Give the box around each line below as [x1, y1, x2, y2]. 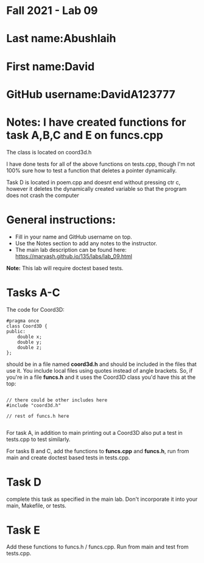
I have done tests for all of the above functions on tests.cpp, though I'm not [6, 160, 195, 168]
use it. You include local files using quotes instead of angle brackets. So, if [6, 367, 193, 374]
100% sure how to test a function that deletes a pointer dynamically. [6, 167, 177, 174]
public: [6, 328, 26, 334]
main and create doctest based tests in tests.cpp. [6, 454, 130, 461]
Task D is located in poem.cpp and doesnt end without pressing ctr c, [6, 178, 181, 186]
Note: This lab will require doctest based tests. [6, 264, 124, 271]
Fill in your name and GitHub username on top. [15, 233, 132, 240]
